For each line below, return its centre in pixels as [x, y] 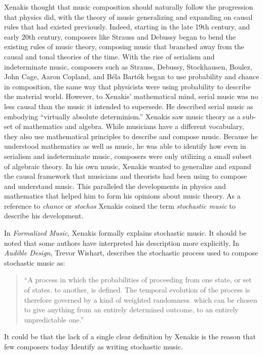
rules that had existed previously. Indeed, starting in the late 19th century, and [127, 27]
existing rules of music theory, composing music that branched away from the [124, 46]
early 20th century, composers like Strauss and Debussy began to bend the [120, 36]
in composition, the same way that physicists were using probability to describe [127, 86]
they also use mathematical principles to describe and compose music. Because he [131, 136]
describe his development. [44, 216]
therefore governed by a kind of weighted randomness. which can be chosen [141, 299]
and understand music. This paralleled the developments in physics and [115, 186]
